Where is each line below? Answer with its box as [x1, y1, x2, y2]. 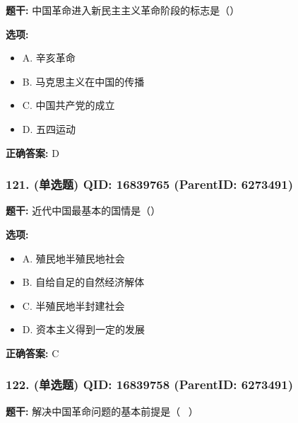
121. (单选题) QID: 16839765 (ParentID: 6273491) [6, 175, 293, 193]
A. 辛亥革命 [22, 50, 76, 65]
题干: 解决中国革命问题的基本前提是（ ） [6, 403, 198, 418]
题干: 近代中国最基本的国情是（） [6, 203, 161, 218]
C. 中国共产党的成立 [22, 98, 115, 112]
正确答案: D [6, 145, 59, 160]
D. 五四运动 [22, 121, 76, 136]
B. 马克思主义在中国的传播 [22, 74, 145, 88]
